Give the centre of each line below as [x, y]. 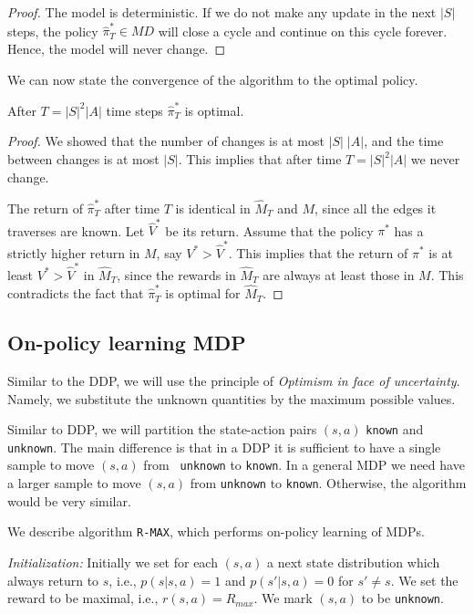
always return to [53, 580]
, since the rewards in [176, 274]
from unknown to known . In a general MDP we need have [304, 465]
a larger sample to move [74, 483]
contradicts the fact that [76, 293]
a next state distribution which [353, 562]
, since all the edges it [376, 208]
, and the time [404, 141]
